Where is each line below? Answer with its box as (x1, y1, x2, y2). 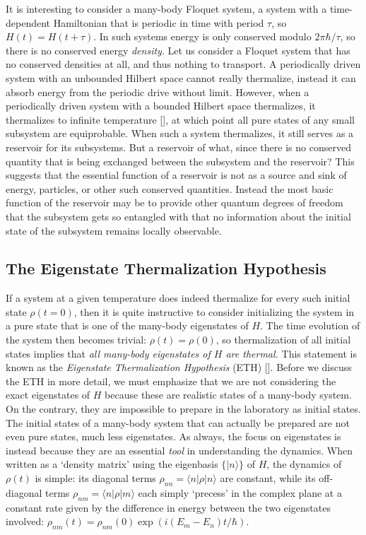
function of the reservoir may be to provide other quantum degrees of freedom (6, 195, 343, 210)
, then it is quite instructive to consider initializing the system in (73, 304, 355, 319)
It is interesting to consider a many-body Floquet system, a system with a (6, 1, 327, 16)
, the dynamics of (266, 457, 342, 471)
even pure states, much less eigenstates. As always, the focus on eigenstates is (6, 429, 341, 444)
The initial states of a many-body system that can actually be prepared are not (6, 415, 350, 430)
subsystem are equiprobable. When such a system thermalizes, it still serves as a (6, 126, 354, 141)
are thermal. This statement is (225, 346, 357, 360)
